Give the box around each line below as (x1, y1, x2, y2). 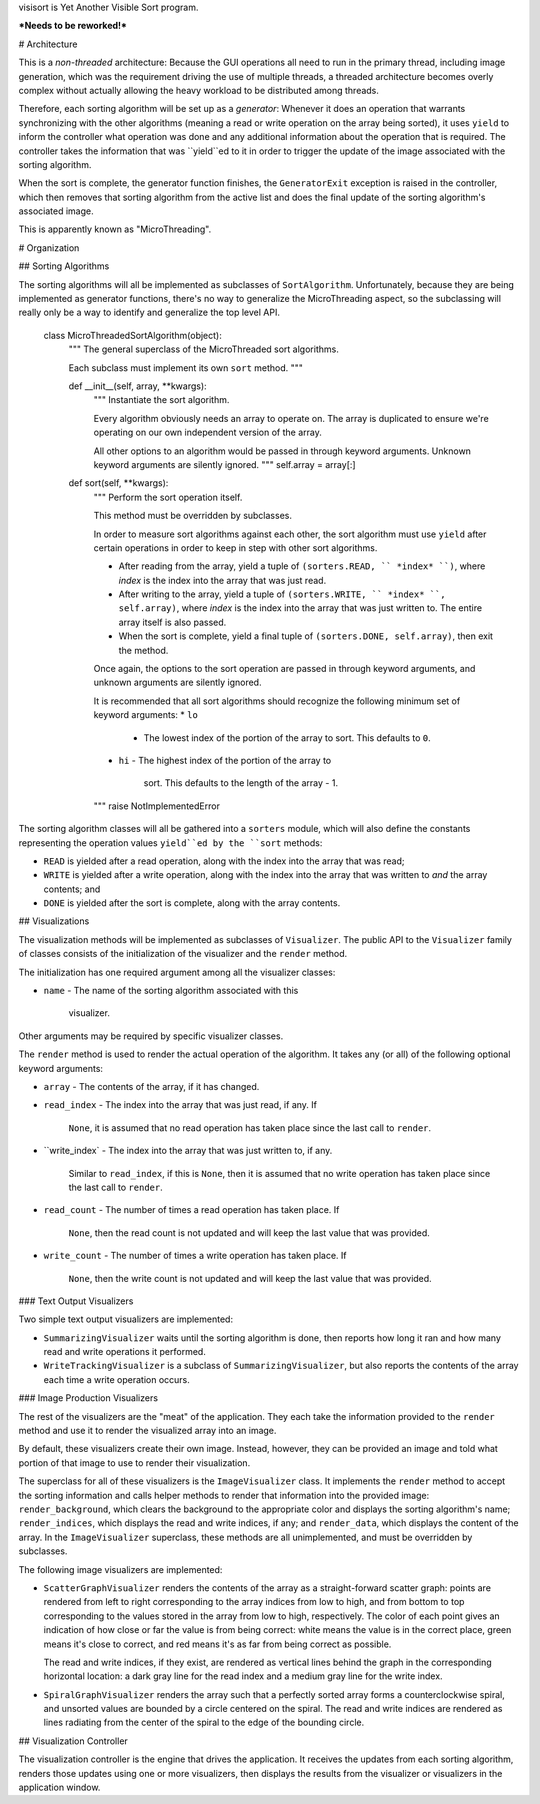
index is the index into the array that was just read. (118, 574, 327, 586)
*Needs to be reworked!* (18, 20, 127, 32)
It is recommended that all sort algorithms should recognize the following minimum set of (93, 695, 461, 707)
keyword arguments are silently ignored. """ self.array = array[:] (93, 458, 356, 470)
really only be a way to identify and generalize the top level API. (18, 306, 280, 319)
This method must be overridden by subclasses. (93, 510, 292, 522)
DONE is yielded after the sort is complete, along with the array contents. (43, 897, 341, 909)
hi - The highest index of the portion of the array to (118, 754, 332, 766)
